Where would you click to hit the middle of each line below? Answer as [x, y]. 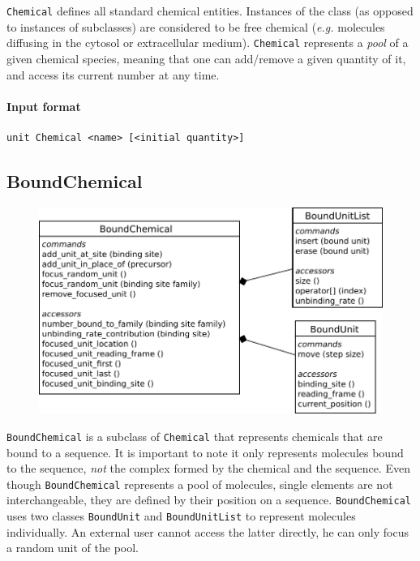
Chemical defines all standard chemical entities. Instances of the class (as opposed [210, 11]
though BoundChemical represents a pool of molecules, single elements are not [200, 484]
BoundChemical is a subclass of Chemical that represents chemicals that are [195, 436]
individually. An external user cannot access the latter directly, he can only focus [208, 531]
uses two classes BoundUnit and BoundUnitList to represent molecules [181, 516]
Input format [44, 106]
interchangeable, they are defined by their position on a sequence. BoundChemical [209, 500]
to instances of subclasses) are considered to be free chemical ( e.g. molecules [196, 26]
